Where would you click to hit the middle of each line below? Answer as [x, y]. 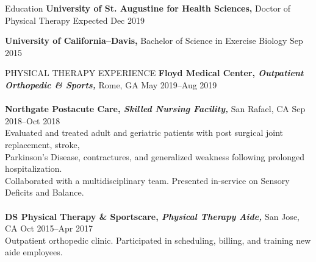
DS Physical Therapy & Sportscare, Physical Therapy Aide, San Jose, [152, 216]
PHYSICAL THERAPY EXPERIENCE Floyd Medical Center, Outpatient [154, 73]
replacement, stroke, [42, 144]
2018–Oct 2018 [33, 120]
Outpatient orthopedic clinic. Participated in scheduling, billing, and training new [158, 240]
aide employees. [34, 252]
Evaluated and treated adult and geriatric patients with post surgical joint [144, 133]
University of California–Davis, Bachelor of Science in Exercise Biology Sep [154, 41]
